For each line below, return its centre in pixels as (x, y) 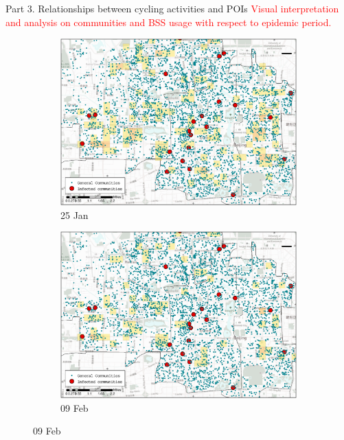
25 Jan (74, 215)
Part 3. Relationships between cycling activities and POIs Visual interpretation (172, 8)
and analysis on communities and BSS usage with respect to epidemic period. (169, 22)
